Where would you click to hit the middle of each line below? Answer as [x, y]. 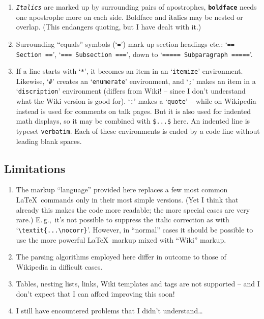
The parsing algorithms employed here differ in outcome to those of [121, 257]
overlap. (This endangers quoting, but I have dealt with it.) [109, 27]
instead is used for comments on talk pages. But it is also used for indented [134, 111]
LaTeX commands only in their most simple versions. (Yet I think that [127, 200]
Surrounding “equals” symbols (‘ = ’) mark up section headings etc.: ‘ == [125, 43]
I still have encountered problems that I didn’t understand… [109, 311]
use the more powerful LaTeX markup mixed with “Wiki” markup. [121, 239]
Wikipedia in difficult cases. [59, 266]
